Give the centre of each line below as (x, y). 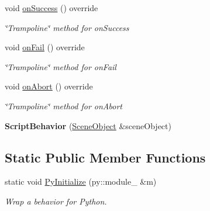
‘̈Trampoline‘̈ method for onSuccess (67, 27)
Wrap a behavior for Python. (56, 201)
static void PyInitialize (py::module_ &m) (81, 181)
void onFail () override (45, 47)
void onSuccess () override (51, 8)
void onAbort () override (49, 86)
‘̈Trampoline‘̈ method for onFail (61, 66)
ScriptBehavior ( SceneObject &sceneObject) (88, 125)
